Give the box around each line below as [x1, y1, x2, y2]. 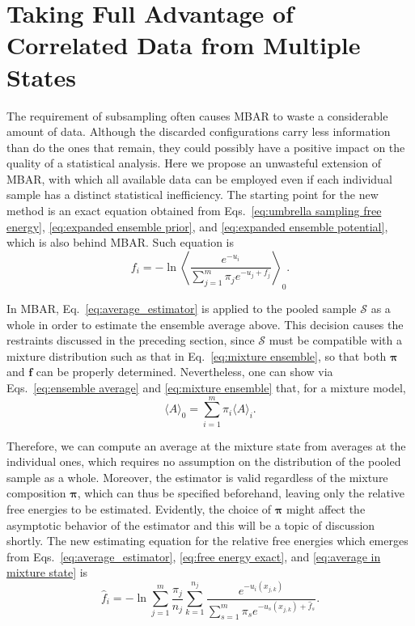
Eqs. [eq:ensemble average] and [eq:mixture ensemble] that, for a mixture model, [6, 379, 406, 395]
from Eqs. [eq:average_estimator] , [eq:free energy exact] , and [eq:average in [6, 548, 381, 565]
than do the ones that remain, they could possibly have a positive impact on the [6, 138, 405, 155]
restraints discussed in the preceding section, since [6, 332, 255, 349]
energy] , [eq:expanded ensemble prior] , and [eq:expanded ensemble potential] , [6, 218, 388, 235]
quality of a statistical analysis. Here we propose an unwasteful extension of [6, 154, 381, 171]
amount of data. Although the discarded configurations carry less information [6, 123, 391, 140]
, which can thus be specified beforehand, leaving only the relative [77, 484, 405, 501]
